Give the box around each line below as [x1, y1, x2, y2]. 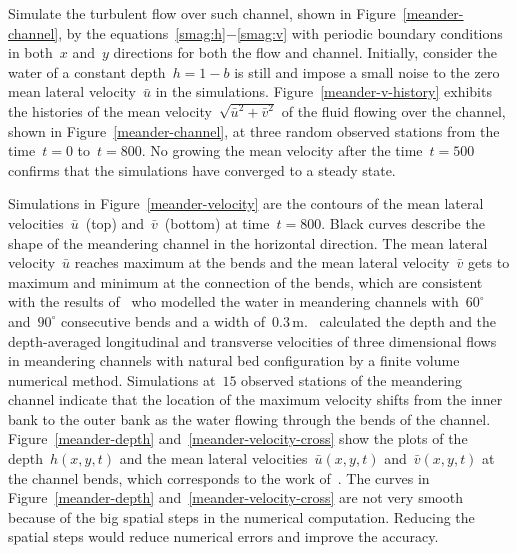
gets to [467, 252, 510, 273]
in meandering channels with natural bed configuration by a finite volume [8, 350, 460, 371]
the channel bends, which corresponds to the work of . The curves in [8, 467, 430, 488]
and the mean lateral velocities [119, 448, 308, 469]
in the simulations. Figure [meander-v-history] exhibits [155, 81, 492, 102]
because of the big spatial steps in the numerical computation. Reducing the [8, 506, 475, 527]
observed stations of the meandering [241, 369, 462, 390]
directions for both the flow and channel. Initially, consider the [113, 42, 497, 63]
